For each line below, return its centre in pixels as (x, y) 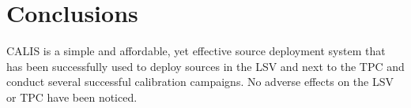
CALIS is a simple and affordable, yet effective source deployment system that (196, 51)
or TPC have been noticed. (72, 97)
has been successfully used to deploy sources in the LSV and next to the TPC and (205, 66)
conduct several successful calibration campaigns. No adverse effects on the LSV (200, 82)
